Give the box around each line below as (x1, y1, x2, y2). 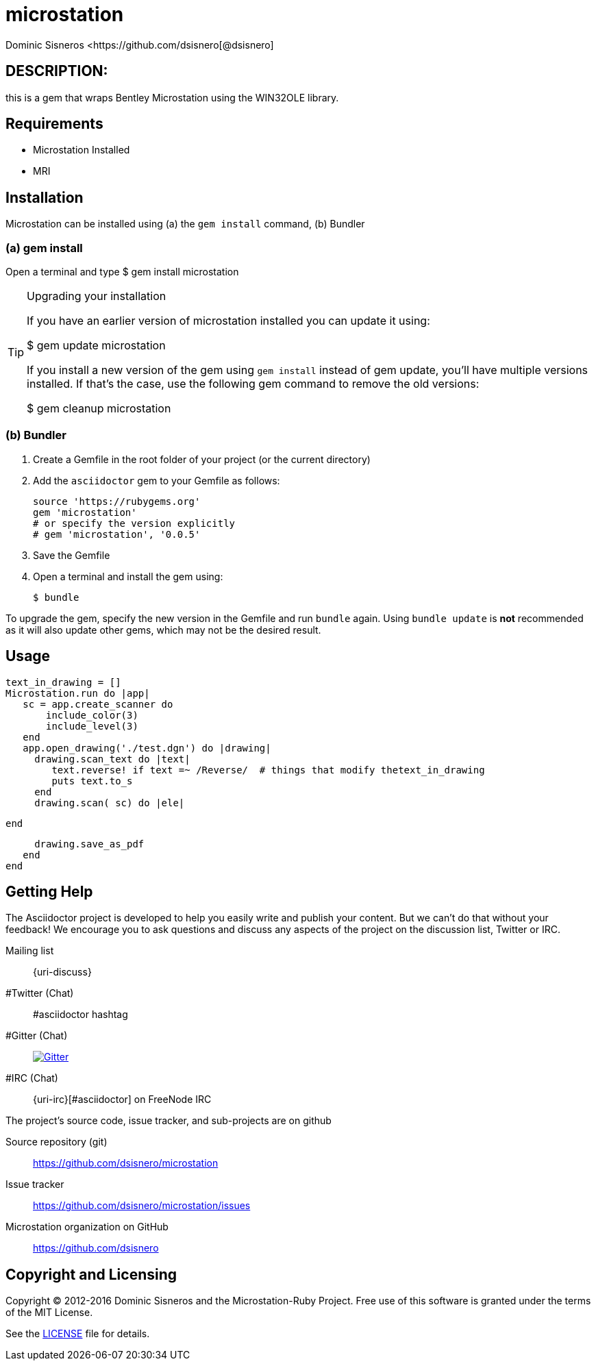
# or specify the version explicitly (33, 517, 236, 529)
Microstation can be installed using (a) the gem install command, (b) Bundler (5, 218, 365, 230)
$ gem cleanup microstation (27, 401, 171, 416)
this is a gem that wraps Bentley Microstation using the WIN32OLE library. (5, 91, 339, 103)
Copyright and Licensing (5, 1265, 177, 1283)
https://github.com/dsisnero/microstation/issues (33, 1200, 251, 1212)
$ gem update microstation (27, 338, 166, 353)
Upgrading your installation (27, 289, 166, 303)
